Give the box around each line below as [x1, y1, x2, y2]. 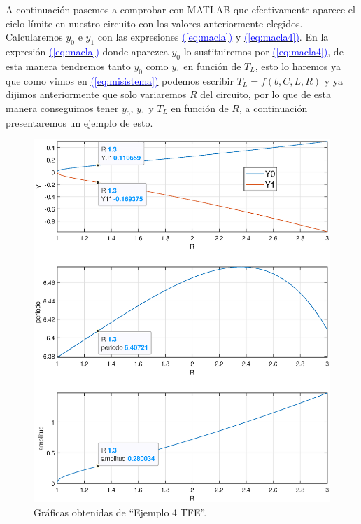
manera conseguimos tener [6, 100, 119, 115]
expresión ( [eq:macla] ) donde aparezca [6, 43, 169, 58]
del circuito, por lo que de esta [200, 87, 331, 102]
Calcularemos [6, 29, 63, 44]
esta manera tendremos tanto [6, 58, 131, 73]
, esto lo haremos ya [255, 58, 341, 73]
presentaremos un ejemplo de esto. [6, 115, 153, 130]
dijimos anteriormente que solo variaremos [6, 87, 187, 102]
